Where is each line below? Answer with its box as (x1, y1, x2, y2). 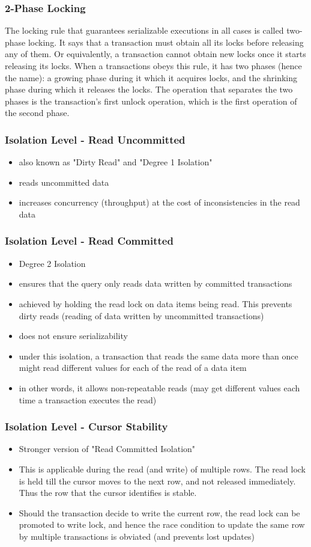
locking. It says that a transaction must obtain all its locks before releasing (28, 35, 304, 48)
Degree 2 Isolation (19, 257, 86, 269)
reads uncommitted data (19, 176, 109, 188)
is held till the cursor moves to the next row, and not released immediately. (19, 474, 296, 487)
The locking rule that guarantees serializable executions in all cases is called (5, 24, 284, 37)
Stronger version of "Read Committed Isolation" (19, 442, 196, 455)
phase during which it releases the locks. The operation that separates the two (5, 83, 293, 96)
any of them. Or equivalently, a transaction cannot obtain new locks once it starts (5, 47, 306, 60)
